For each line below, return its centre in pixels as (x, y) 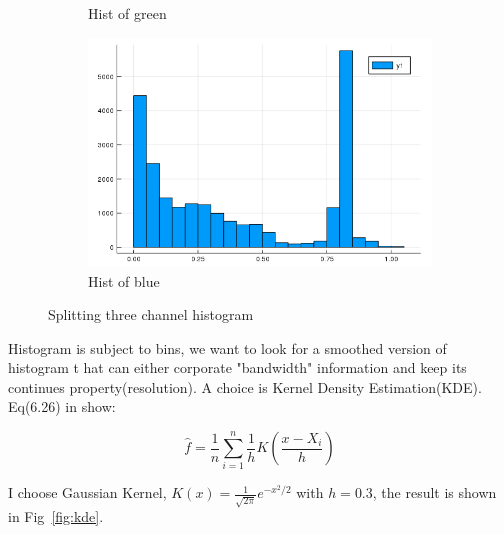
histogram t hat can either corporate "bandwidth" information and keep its (237, 367)
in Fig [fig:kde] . (56, 516)
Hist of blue (124, 280)
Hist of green (127, 13)
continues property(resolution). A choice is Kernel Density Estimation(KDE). (245, 386)
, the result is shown (434, 492)
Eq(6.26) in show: (62, 406)
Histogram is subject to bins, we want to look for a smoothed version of (227, 347)
